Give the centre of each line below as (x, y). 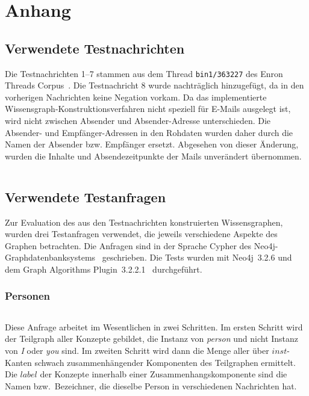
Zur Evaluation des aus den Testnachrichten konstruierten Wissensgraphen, (144, 222)
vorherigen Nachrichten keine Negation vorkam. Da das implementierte (136, 97)
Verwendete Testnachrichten (95, 48)
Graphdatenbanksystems (50, 257)
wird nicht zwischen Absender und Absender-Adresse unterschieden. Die (138, 121)
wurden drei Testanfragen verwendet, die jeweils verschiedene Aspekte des (141, 234)
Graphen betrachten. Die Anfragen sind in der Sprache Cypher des (128, 245)
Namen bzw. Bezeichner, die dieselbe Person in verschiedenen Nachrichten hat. (151, 385)
